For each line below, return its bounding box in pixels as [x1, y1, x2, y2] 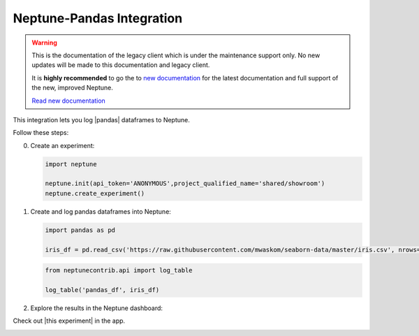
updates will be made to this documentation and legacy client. [31, 61, 210, 69]
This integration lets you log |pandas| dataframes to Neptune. [13, 115, 190, 124]
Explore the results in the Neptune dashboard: [30, 304, 163, 312]
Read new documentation [31, 96, 106, 105]
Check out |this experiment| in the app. [13, 316, 126, 325]
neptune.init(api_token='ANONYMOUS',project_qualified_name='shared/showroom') [45, 180, 325, 188]
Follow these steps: [13, 129, 69, 137]
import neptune [45, 160, 97, 168]
